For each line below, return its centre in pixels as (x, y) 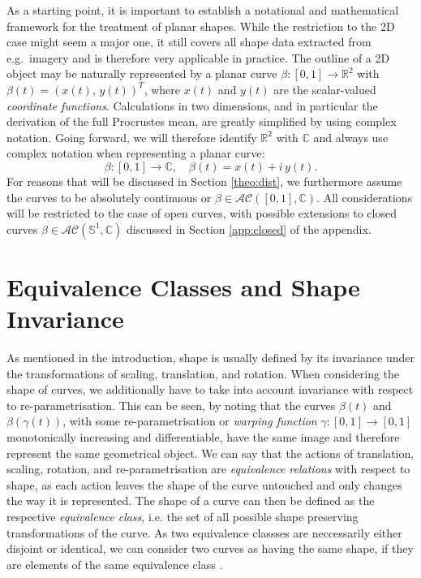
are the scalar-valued (325, 89)
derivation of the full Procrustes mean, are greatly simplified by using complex (202, 121)
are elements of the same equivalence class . (115, 564)
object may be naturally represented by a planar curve (142, 73)
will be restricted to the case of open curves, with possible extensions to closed (202, 213)
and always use (351, 137)
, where (162, 89)
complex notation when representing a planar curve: (136, 153)
